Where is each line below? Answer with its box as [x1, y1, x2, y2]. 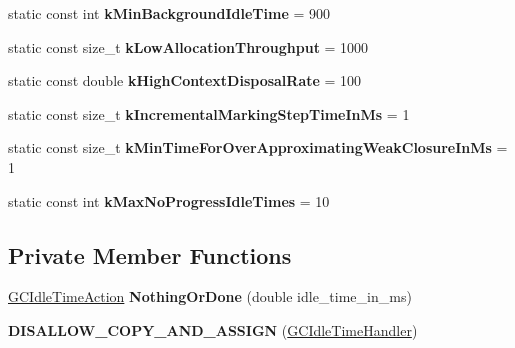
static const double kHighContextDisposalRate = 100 [8, 70, 362, 91]
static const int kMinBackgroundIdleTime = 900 [8, 3, 331, 23]
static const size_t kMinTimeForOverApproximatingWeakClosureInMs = [8, 137, 508, 158]
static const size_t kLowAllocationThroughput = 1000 [8, 36, 369, 57]
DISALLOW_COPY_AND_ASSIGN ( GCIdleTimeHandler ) [8, 319, 418, 340]
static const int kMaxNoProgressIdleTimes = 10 [8, 190, 330, 211]
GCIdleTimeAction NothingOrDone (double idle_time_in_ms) [8, 286, 412, 307]
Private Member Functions [8, 239, 292, 270]
